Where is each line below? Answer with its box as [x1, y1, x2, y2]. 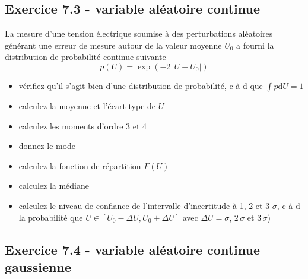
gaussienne [5, 257, 71, 275]
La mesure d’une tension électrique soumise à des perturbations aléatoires [5, 27, 273, 40]
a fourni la [236, 39, 274, 51]
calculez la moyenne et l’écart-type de [18, 99, 156, 112]
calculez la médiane [18, 179, 89, 192]
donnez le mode [18, 139, 76, 152]
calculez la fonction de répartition [18, 159, 141, 172]
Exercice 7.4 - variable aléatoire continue [5, 240, 260, 258]
